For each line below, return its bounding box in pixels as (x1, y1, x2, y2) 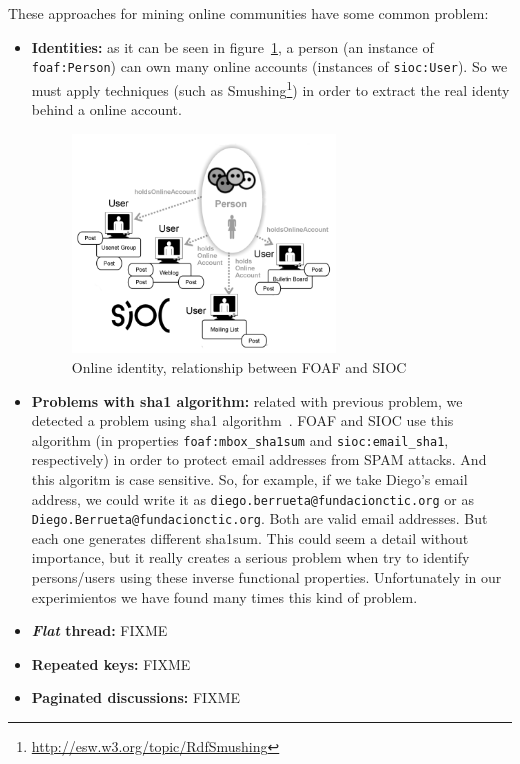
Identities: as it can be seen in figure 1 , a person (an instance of (31, 36, 434, 57)
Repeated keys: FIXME (31, 653, 191, 674)
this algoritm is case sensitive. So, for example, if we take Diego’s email (31, 468, 468, 489)
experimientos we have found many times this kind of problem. (31, 586, 418, 607)
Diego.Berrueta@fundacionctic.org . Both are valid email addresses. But (31, 508, 488, 529)
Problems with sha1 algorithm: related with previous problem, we (31, 390, 463, 411)
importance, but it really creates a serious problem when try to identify (31, 547, 470, 568)
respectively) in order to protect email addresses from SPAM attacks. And (31, 449, 487, 470)
